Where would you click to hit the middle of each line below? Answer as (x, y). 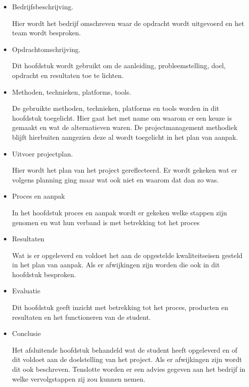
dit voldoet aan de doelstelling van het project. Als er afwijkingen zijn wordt (127, 359)
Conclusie (26, 333)
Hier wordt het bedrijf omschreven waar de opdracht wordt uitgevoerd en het (128, 23)
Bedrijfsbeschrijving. (43, 6)
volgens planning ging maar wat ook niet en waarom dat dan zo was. (115, 179)
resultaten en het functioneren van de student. (81, 317)
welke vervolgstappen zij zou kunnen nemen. (79, 378)
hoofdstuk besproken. (44, 274)
